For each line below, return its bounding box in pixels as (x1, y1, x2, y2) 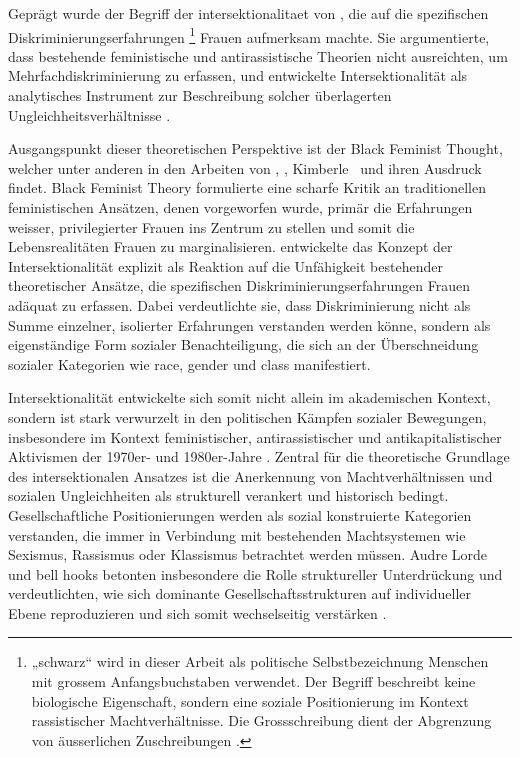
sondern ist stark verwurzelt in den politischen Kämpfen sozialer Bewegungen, (8, 406, 487, 427)
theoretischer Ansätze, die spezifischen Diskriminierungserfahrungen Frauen (8, 275, 470, 296)
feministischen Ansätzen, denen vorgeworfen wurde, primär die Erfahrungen (8, 197, 473, 217)
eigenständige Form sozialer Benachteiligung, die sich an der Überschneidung (8, 334, 479, 355)
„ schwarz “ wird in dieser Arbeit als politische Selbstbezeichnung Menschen (31, 651, 489, 672)
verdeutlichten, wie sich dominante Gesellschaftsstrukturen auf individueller (8, 583, 472, 604)
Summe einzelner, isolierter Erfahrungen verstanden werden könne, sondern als (8, 314, 491, 335)
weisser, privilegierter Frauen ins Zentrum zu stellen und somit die (8, 216, 415, 237)
